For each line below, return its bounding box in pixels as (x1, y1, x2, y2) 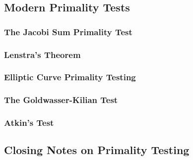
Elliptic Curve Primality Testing (4, 71, 136, 83)
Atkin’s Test (4, 116, 54, 129)
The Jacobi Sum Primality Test (4, 25, 132, 38)
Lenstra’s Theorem (4, 48, 81, 60)
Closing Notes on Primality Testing (4, 142, 190, 158)
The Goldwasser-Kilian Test (4, 94, 118, 106)
